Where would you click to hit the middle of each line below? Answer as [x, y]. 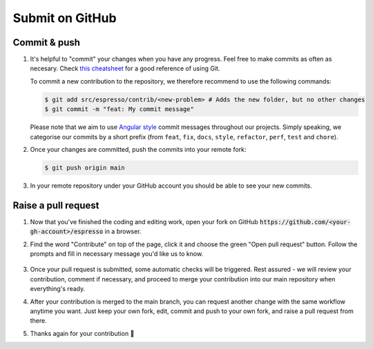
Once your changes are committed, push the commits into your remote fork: [138, 149]
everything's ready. [58, 289]
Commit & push [47, 42]
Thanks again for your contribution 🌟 [82, 333]
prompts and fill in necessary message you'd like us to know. [117, 254]
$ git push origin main [85, 168]
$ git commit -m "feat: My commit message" [119, 109]
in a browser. [123, 232]
